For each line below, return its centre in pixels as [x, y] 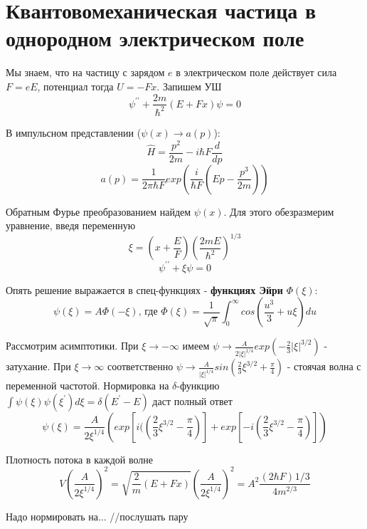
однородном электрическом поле [155, 38]
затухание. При [38, 366]
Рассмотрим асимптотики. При [72, 346]
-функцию [198, 386]
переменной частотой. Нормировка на [87, 386]
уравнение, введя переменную [71, 225]
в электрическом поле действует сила [256, 72]
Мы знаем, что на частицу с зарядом [85, 72]
